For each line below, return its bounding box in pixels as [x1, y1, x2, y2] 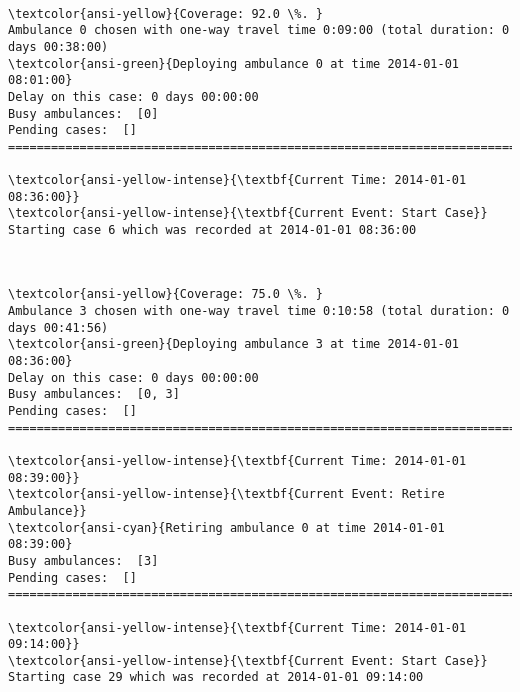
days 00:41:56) [8, 320, 109, 335]
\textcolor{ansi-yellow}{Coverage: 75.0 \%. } [8, 287, 323, 302]
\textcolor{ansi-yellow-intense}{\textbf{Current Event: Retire [8, 487, 445, 502]
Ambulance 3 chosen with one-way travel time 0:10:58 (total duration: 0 [8, 304, 510, 319]
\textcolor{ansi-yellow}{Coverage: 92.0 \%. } [8, 6, 323, 21]
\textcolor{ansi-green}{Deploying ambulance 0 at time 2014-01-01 [8, 56, 460, 71]
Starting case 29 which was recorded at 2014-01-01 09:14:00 [8, 670, 424, 685]
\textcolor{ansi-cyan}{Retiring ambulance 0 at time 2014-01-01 [8, 520, 445, 535]
